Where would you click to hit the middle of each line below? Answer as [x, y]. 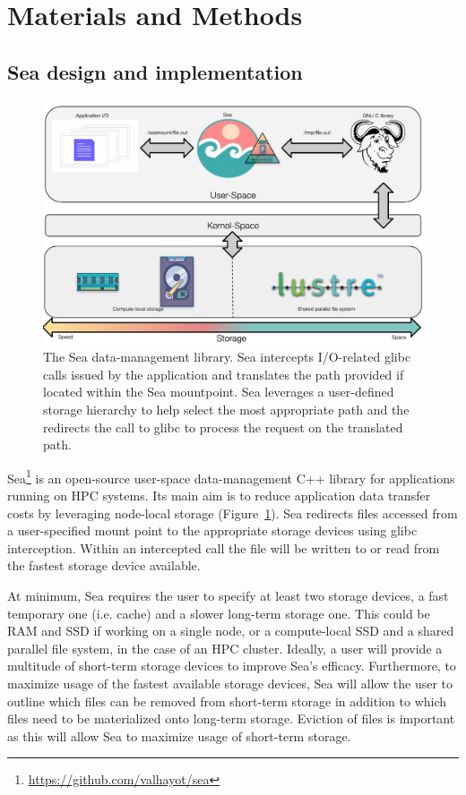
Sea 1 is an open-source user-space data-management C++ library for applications [231, 476]
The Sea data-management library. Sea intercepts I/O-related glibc [227, 357]
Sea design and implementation [155, 71]
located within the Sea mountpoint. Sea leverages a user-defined [219, 392]
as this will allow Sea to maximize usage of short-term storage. [179, 735]
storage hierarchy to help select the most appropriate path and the [226, 409]
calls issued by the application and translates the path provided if [224, 374]
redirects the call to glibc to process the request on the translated [223, 427]
